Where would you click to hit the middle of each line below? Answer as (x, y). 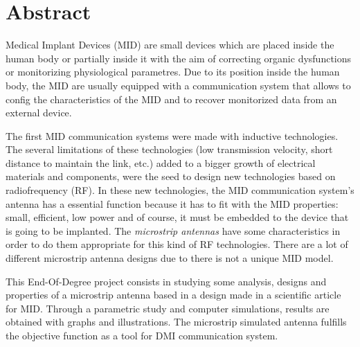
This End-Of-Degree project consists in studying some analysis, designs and (166, 281)
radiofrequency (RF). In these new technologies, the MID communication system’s (180, 190)
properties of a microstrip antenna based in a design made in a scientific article (173, 295)
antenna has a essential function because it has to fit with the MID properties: (172, 203)
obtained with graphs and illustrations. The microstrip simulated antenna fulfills (176, 322)
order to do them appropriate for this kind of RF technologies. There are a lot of (177, 244)
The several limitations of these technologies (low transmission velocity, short (169, 149)
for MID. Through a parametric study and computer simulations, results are (168, 308)
